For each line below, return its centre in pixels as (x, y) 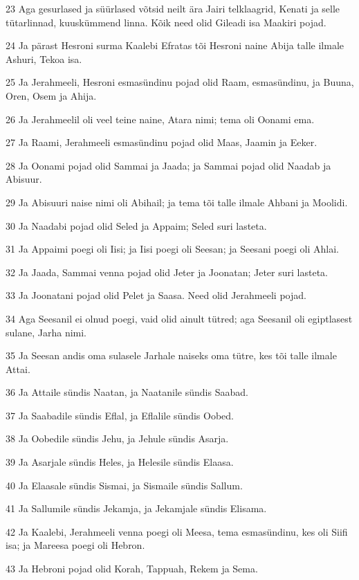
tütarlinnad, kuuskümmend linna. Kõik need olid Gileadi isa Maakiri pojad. (166, 22)
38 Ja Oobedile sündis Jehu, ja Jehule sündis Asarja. (117, 438)
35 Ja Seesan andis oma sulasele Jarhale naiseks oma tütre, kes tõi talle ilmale (171, 355)
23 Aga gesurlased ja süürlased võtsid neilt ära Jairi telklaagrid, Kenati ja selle (173, 8)
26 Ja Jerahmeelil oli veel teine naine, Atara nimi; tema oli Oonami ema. (160, 119)
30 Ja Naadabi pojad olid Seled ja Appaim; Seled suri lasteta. (136, 225)
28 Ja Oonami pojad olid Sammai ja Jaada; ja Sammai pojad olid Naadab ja (168, 165)
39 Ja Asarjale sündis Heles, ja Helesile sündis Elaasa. (120, 462)
